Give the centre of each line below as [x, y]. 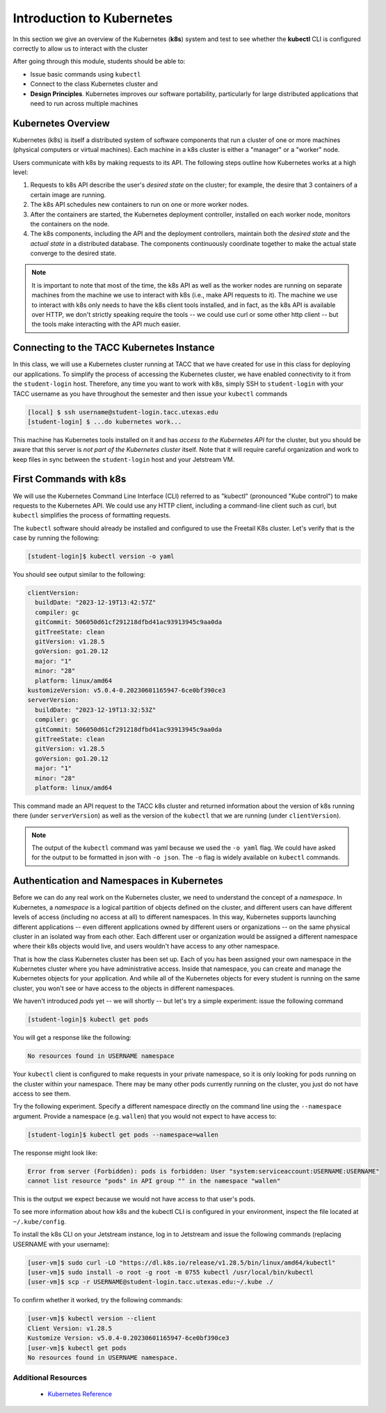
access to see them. [42, 1093]
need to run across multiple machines [84, 103]
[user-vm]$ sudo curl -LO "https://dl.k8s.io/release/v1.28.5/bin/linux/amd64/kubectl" [182, 1263]
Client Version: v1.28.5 [70, 1328]
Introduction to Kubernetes [93, 18]
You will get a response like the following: [72, 1038]
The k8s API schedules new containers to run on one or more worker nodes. [140, 205]
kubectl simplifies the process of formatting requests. [92, 515]
